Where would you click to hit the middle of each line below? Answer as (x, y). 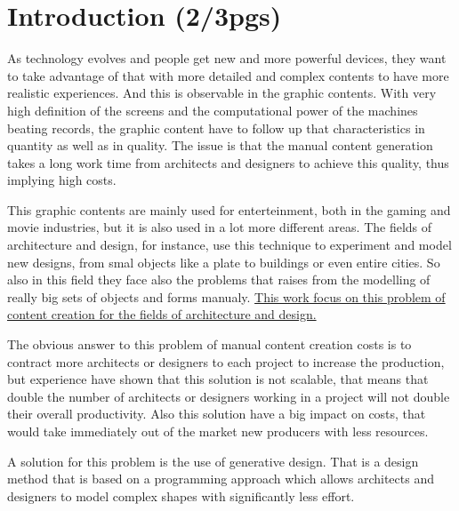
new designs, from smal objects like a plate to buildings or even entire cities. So (224, 262)
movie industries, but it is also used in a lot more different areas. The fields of (220, 227)
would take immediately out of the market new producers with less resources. (218, 431)
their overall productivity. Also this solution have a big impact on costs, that (217, 414)
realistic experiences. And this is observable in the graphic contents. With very (222, 93)
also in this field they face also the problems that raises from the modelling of (219, 279)
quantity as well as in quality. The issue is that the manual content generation (220, 145)
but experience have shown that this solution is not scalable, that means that (218, 379)
